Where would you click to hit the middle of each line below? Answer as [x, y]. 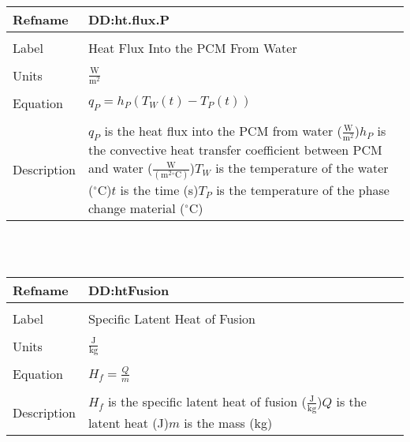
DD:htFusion [129, 290]
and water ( [120, 168]
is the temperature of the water [302, 168]
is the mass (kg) [228, 422]
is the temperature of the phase [303, 190]
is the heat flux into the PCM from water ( [223, 131]
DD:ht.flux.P [129, 19]
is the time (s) [159, 190]
